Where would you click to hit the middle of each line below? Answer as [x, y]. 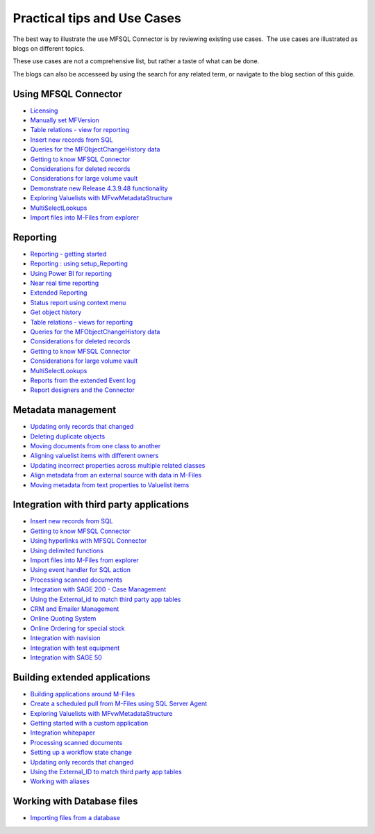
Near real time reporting [65, 283]
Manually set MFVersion [65, 120]
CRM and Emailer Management [75, 609]
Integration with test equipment [75, 648]
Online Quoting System [63, 619]
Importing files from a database [75, 818]
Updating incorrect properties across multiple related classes [118, 465]
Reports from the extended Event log [83, 380]
